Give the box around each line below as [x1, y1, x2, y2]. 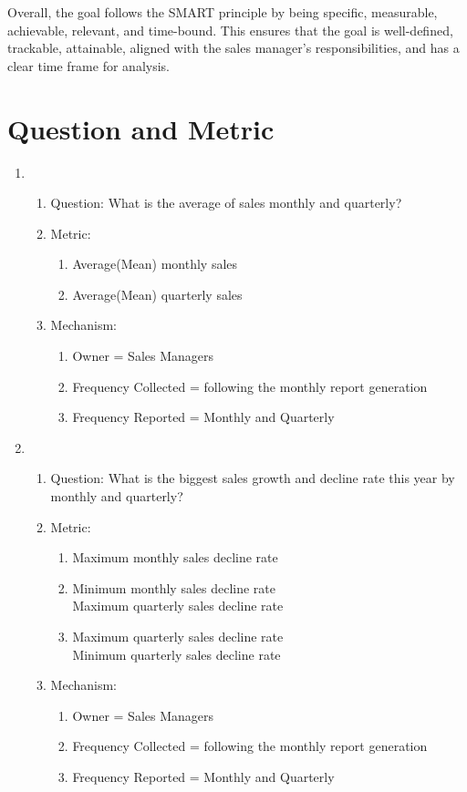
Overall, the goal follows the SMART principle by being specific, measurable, [7, 3, 438, 21]
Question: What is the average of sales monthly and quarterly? [50, 193, 402, 212]
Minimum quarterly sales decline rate [72, 644, 281, 663]
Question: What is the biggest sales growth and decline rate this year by [50, 468, 455, 488]
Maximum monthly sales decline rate [72, 548, 278, 567]
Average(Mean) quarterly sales [72, 284, 243, 303]
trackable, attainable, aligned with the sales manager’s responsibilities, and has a [7, 38, 460, 57]
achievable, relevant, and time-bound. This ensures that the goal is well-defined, [7, 20, 453, 39]
